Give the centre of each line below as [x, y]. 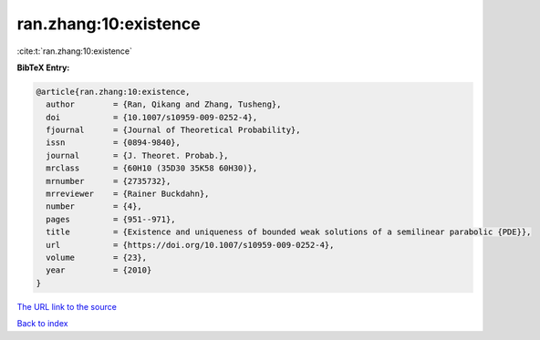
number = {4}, [94, 206]
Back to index [42, 324]
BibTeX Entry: [43, 67]
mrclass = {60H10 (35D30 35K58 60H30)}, [152, 168]
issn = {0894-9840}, [114, 143]
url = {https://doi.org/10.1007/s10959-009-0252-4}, [190, 245]
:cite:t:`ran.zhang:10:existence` [74, 51]
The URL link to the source [67, 306]
